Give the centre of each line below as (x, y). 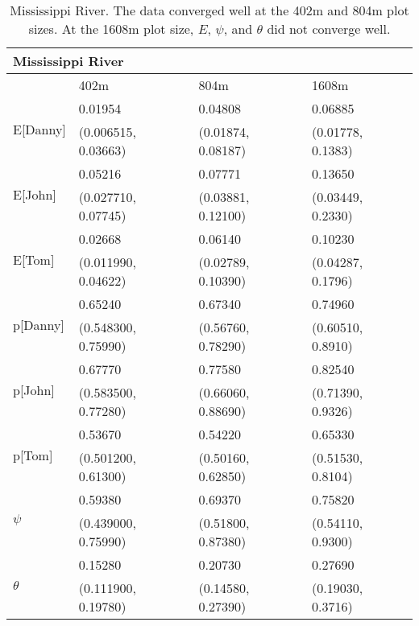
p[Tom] (33, 455)
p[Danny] (39, 325)
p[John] (34, 390)
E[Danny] (39, 129)
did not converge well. (329, 29)
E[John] (35, 194)
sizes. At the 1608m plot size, (111, 29)
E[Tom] (34, 259)
